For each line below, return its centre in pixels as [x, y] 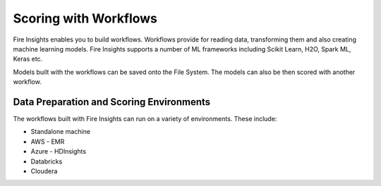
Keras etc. [28, 59]
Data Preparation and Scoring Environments [112, 102]
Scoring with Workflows [85, 18]
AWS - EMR [48, 142]
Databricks [47, 161]
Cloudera [44, 171]
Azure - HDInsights [59, 151]
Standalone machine [61, 132]
